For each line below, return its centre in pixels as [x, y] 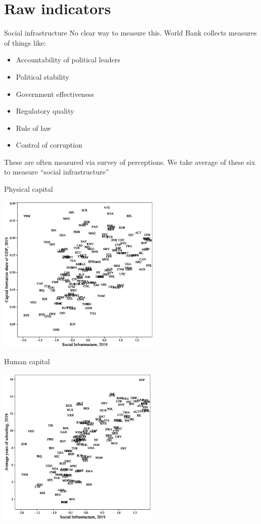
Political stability [42, 76]
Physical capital [29, 189]
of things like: [25, 42]
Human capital [27, 361]
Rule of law [33, 128]
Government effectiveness [55, 94]
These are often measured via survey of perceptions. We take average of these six [130, 162]
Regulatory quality [45, 111]
